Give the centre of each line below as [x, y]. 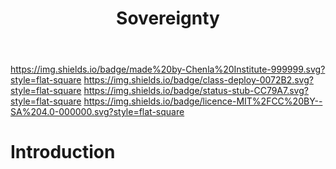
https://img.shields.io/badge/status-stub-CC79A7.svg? [196, 91]
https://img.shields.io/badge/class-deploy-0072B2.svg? [198, 80]
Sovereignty [168, 18]
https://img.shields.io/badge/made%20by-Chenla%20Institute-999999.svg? [168, 69]
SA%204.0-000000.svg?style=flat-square [97, 112]
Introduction [63, 152]
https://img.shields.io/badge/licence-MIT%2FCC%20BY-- [203, 101]
